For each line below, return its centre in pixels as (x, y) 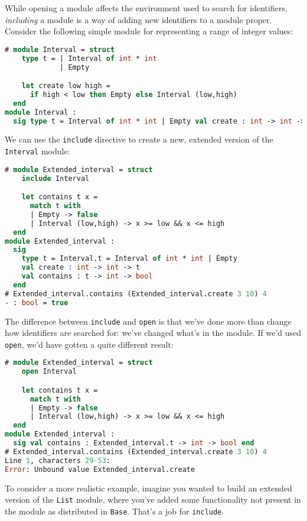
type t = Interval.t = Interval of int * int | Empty (129, 259)
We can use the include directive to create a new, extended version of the (139, 139)
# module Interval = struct (60, 49)
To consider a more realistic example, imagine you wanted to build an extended (148, 488)
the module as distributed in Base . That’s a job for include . (115, 511)
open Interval (49, 372)
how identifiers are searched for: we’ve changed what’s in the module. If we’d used (153, 333)
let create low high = (66, 86)
